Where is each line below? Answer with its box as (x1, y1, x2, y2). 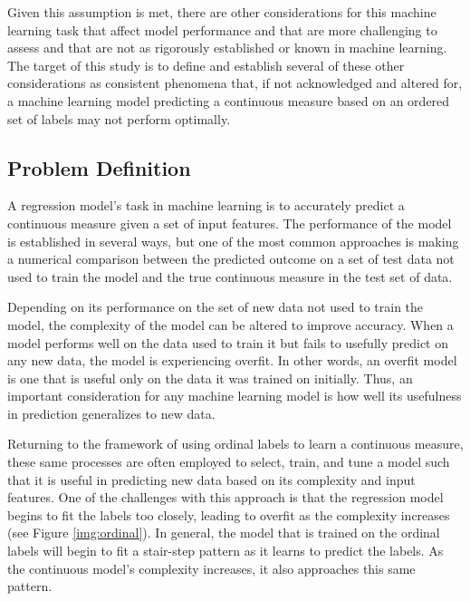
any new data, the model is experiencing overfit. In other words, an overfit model (7, 351, 457, 370)
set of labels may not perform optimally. (7, 109, 231, 128)
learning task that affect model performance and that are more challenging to (7, 20, 437, 39)
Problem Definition (7, 153, 191, 181)
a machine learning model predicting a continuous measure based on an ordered (7, 91, 450, 110)
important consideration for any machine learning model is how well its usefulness (7, 386, 462, 405)
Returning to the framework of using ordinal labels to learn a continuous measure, (7, 434, 464, 453)
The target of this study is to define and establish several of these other (7, 55, 405, 74)
